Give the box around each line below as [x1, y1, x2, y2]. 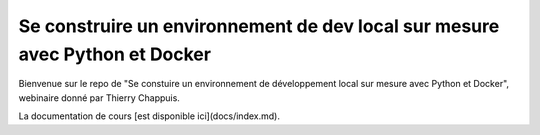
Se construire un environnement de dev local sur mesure [18, 15, 500, 37]
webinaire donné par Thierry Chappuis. [18, 91, 180, 104]
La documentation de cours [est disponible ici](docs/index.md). [18, 110, 280, 122]
